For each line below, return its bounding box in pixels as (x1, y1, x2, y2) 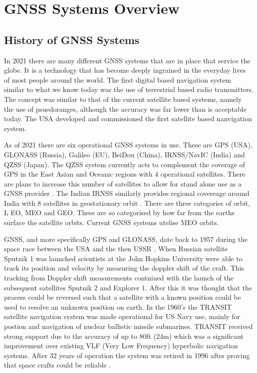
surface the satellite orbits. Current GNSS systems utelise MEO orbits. (4, 217, 219, 228)
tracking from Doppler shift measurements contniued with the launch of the (4, 273, 234, 283)
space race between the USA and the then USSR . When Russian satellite (4, 243, 228, 254)
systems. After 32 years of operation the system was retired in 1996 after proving (4, 350, 250, 360)
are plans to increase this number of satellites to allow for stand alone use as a (4, 178, 242, 188)
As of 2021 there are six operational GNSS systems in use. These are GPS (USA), (4, 140, 253, 150)
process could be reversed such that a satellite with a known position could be (4, 292, 241, 302)
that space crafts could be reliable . (4, 360, 111, 370)
